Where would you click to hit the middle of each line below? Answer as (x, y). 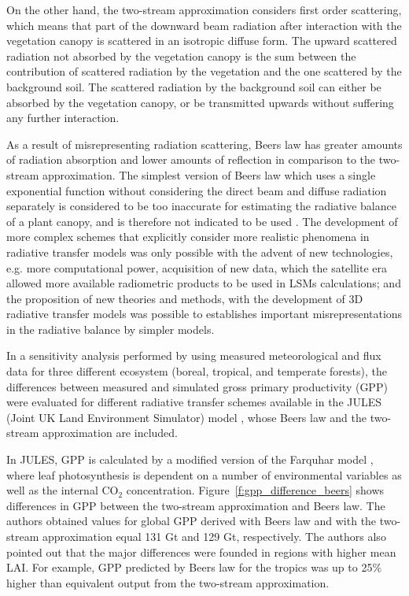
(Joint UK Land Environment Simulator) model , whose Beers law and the (186, 417)
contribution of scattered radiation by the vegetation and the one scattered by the (204, 71)
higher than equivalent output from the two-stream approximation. (168, 582)
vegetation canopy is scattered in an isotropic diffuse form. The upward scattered (202, 41)
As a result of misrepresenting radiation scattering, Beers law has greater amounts (204, 144)
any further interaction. (63, 118)
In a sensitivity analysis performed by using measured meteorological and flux (194, 355)
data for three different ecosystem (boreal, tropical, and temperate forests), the (197, 371)
